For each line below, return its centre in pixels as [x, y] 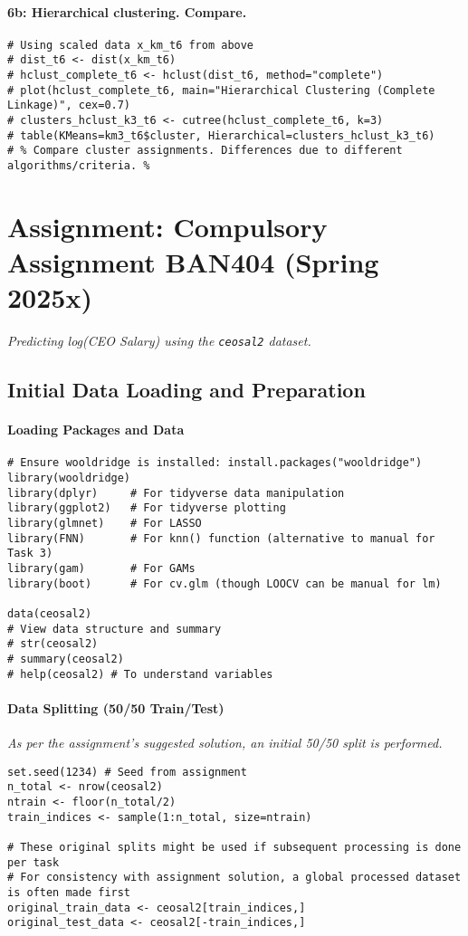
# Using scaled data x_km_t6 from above [131, 45]
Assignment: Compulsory [167, 226]
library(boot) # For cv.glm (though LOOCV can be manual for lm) [224, 583]
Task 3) [30, 554]
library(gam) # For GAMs [101, 569]
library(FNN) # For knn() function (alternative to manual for [221, 538]
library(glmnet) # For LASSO [105, 524]
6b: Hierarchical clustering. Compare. [127, 11]
